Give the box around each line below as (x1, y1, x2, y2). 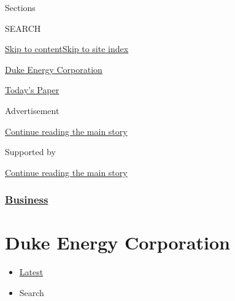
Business (5, 192, 48, 207)
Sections (5, 1, 36, 13)
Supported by (5, 145, 56, 158)
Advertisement (5, 104, 60, 116)
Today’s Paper (5, 83, 60, 96)
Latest (19, 265, 44, 278)
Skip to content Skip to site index (5, 42, 129, 55)
